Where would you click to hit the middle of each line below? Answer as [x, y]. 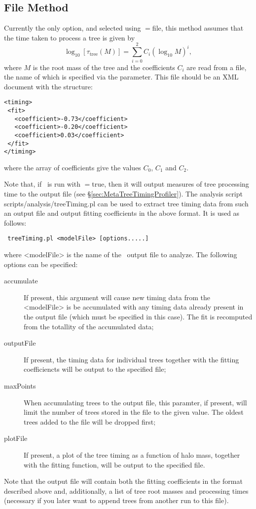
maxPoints [20, 386]
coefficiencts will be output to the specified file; [95, 369]
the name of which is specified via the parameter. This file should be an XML [121, 77]
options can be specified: [41, 264]
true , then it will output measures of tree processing [170, 184]
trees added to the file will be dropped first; [90, 421]
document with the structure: [48, 86]
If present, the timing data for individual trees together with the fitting [131, 359]
